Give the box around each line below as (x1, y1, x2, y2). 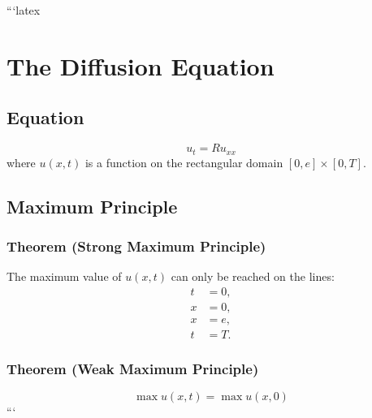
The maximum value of (6, 268, 122, 285)
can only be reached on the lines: (171, 268, 335, 285)
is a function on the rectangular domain (84, 153, 283, 170)
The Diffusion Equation (6, 49, 275, 82)
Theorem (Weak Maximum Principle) (6, 358, 259, 378)
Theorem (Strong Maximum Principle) (6, 235, 266, 256)
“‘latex (6, 2, 41, 18)
